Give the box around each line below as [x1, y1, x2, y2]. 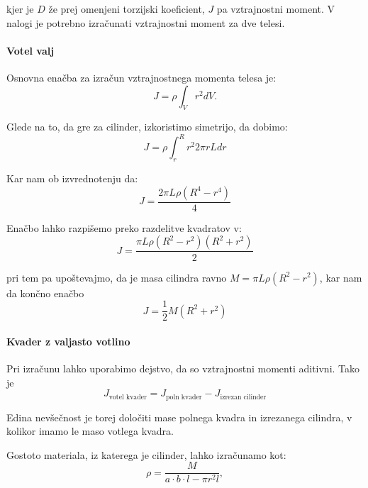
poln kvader [166, 393, 202, 401]
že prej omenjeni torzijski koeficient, [48, 1, 205, 16]
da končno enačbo [6, 285, 84, 300]
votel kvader [108, 393, 147, 401]
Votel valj [6, 43, 55, 57]
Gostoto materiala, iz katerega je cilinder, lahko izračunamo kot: [6, 447, 286, 462]
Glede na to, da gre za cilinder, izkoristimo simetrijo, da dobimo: [6, 119, 288, 134]
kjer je [6, 1, 34, 16]
